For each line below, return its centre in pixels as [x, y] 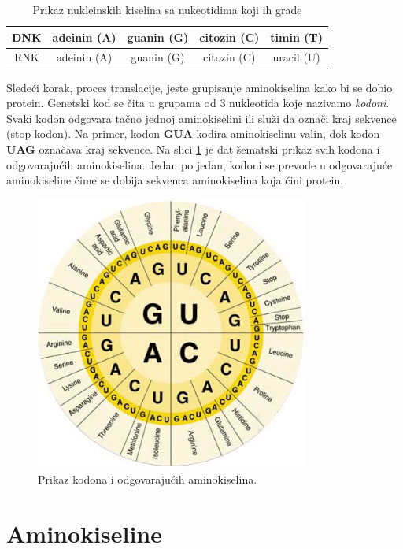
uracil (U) [296, 57]
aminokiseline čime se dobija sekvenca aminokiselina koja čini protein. [175, 180]
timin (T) [296, 37]
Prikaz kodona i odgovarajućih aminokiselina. [148, 479]
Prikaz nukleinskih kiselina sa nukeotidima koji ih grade [167, 9]
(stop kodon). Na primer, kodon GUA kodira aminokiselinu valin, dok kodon [193, 134]
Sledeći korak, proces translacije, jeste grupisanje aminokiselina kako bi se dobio [200, 87]
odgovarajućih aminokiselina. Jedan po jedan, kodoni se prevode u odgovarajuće [200, 164]
